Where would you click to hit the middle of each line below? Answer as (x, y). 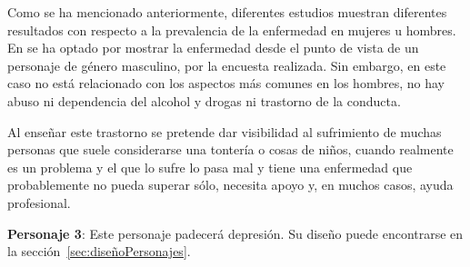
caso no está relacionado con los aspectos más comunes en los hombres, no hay (226, 83)
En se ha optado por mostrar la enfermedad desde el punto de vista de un (213, 48)
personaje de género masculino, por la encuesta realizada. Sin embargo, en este (227, 65)
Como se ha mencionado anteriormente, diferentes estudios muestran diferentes (227, 12)
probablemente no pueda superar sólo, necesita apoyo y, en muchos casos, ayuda (230, 185)
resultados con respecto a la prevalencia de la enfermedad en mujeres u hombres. (232, 30)
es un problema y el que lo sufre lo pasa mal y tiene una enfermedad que (210, 167)
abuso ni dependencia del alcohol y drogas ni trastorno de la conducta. (204, 100)
